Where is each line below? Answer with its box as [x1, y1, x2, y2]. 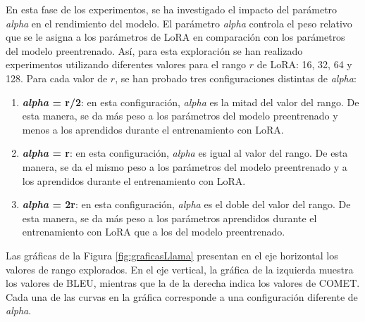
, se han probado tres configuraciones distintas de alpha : [115, 70, 357, 85]
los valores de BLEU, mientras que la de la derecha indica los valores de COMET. [6, 276, 360, 290]
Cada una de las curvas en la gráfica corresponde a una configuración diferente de [6, 289, 358, 304]
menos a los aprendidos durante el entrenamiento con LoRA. [22, 122, 284, 136]
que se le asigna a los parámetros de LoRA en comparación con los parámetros [6, 30, 345, 44]
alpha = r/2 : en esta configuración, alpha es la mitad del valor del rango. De [22, 94, 359, 109]
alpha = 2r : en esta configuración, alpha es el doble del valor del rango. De [22, 197, 351, 212]
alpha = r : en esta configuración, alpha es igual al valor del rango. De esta [22, 146, 348, 160]
